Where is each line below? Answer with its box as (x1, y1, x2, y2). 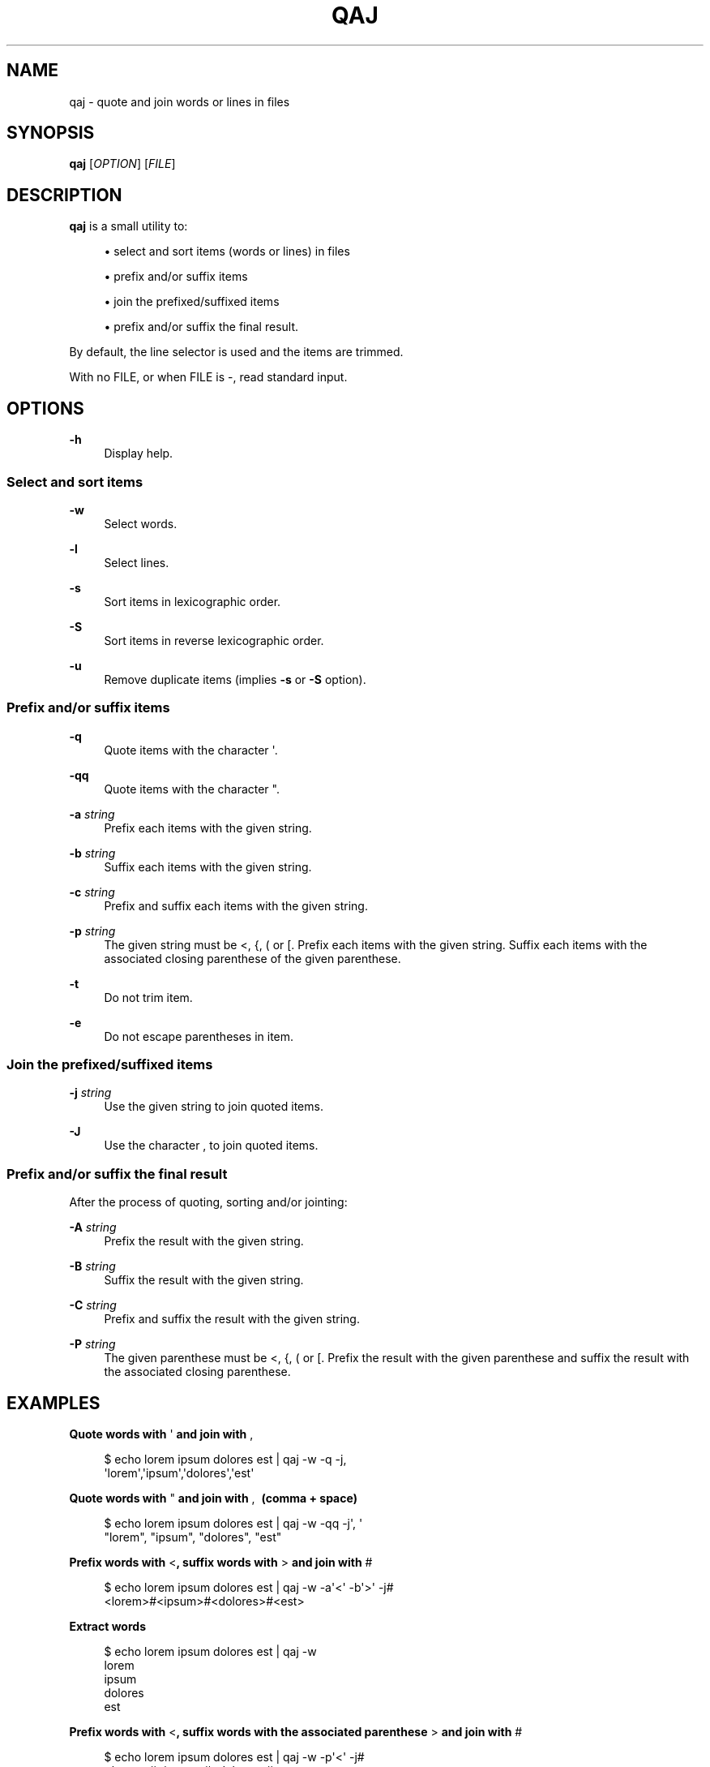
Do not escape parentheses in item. (104, 1029, 294, 1043)
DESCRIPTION (6, 184, 122, 205)
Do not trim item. (104, 990, 193, 1004)
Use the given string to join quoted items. (104, 1099, 323, 1114)
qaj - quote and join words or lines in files (69, 94, 290, 109)
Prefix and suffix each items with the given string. (104, 898, 368, 913)
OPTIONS (6, 398, 84, 419)
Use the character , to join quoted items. (104, 1138, 319, 1153)
